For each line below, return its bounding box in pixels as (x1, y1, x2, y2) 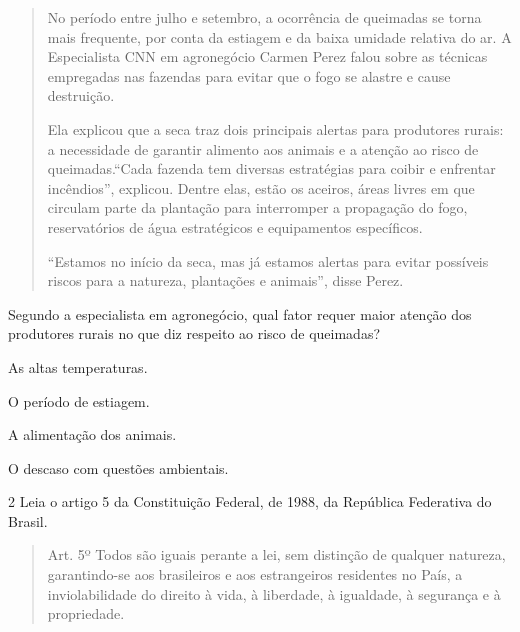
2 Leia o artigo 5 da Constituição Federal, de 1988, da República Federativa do (8, 491, 492, 512)
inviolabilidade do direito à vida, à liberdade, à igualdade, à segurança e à (47, 583, 501, 604)
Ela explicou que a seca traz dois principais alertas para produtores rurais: (47, 118, 504, 139)
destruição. (47, 85, 115, 106)
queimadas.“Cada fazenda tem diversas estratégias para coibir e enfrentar (47, 158, 496, 179)
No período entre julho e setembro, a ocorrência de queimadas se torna (47, 7, 482, 27)
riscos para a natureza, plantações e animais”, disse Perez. (47, 270, 404, 291)
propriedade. (47, 603, 125, 624)
